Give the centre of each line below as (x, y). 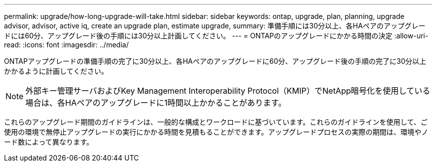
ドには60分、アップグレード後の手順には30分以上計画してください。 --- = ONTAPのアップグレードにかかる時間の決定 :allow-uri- (216, 36)
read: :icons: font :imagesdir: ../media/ (66, 45)
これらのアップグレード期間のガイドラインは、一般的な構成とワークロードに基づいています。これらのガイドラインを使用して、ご (216, 122)
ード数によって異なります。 (49, 142)
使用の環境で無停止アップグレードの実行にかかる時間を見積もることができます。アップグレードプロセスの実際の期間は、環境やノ (216, 132)
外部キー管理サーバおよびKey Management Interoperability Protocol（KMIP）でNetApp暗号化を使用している (228, 91)
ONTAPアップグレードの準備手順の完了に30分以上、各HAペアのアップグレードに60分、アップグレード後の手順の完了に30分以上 (215, 61)
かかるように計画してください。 (56, 71)
